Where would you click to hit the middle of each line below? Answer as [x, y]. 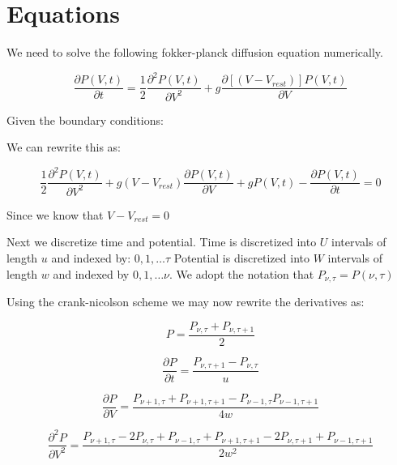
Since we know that [55, 214]
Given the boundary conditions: [85, 119]
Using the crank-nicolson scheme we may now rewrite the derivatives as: [186, 301]
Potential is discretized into [241, 257]
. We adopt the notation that [242, 273]
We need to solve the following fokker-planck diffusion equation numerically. [195, 52]
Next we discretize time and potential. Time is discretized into [162, 242]
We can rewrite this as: [64, 147]
